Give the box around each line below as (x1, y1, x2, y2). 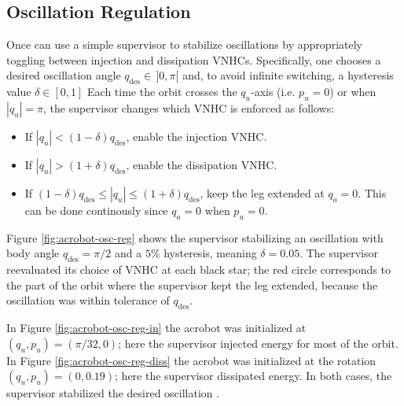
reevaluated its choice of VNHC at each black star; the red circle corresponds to (6, 261, 391, 278)
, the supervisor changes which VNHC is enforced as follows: (43, 99, 335, 116)
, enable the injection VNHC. (126, 127, 267, 144)
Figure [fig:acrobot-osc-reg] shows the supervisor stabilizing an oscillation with (6, 229, 384, 245)
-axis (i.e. (250, 83, 296, 100)
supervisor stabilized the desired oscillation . (6, 385, 220, 401)
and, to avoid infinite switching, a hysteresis (182, 67, 394, 83)
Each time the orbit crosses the (87, 83, 237, 100)
